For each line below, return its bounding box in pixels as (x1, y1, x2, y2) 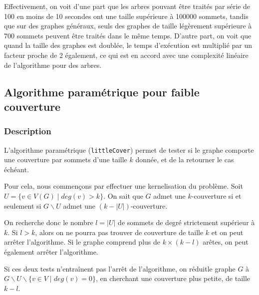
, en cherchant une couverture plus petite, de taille (96, 273, 251, 284)
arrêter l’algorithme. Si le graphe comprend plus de (4, 237, 160, 247)
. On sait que (103, 190, 143, 201)
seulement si (4, 200, 41, 211)
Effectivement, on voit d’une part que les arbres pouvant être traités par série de (4, 1, 251, 11)
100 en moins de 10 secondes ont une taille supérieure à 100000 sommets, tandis (4, 10, 249, 21)
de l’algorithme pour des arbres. (4, 59, 102, 70)
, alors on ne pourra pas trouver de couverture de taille (35, 227, 204, 237)
